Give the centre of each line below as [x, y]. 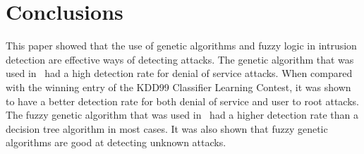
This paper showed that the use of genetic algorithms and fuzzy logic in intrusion [181, 46]
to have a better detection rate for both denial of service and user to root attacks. [182, 101]
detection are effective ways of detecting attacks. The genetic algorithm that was [180, 59]
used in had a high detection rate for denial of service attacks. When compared [179, 73]
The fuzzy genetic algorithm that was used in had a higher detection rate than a [182, 115]
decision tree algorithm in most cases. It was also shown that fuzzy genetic [167, 128]
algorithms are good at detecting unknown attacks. [116, 142]
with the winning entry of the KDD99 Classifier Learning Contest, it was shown [178, 87]
